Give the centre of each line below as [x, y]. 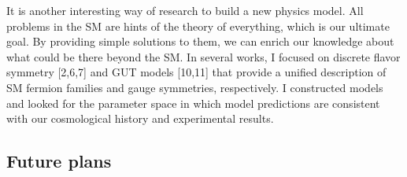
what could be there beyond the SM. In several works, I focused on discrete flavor [203, 56]
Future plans [59, 161]
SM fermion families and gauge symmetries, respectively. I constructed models [195, 87]
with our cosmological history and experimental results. [140, 118]
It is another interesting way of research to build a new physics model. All [185, 10]
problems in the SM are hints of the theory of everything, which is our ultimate [198, 26]
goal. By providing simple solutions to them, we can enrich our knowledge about [200, 41]
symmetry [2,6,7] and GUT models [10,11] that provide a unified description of [196, 72]
